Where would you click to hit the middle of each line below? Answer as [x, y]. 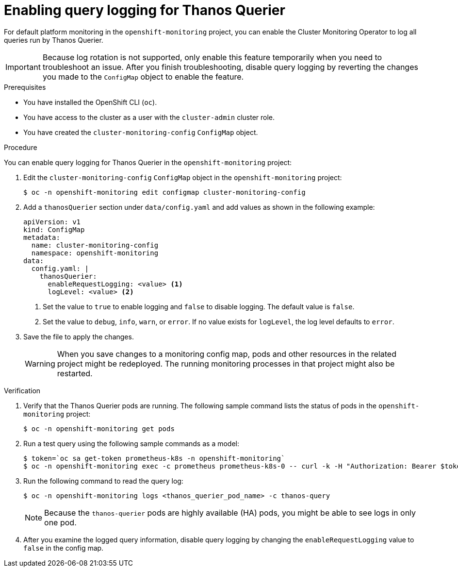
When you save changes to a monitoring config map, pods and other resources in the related [227, 354]
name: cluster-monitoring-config [95, 245]
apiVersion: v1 [52, 222]
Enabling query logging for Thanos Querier [145, 10]
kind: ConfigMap [54, 229]
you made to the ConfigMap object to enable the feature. [143, 76]
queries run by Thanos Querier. [54, 40]
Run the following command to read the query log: [103, 481]
